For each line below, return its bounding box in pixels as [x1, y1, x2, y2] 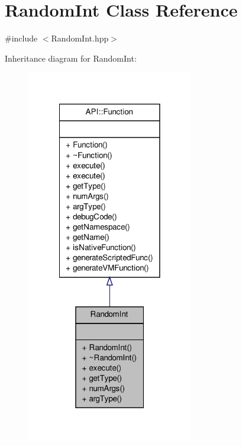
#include [5, 32, 38, 44]
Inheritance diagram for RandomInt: [5, 52, 137, 64]
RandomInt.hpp [51, 32, 109, 44]
